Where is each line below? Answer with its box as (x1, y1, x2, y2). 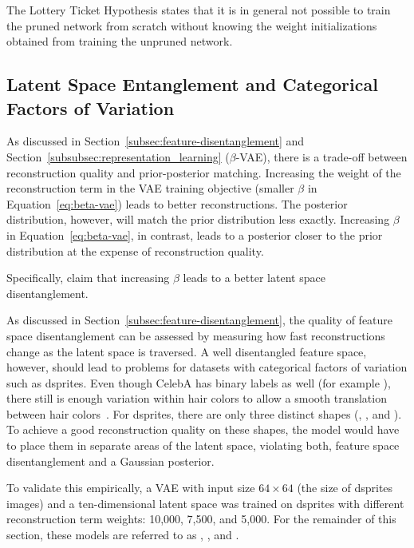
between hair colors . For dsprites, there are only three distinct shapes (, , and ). (6, 405, 402, 422)
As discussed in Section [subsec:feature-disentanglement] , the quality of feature (6, 312, 393, 328)
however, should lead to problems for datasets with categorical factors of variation (6, 359, 408, 375)
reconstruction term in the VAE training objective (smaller (6, 180, 294, 197)
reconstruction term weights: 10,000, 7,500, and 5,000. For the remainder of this (6, 510, 396, 527)
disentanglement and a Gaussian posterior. (6, 452, 215, 469)
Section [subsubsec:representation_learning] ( (6, 148, 230, 165)
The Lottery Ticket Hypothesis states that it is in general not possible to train (6, 2, 391, 18)
